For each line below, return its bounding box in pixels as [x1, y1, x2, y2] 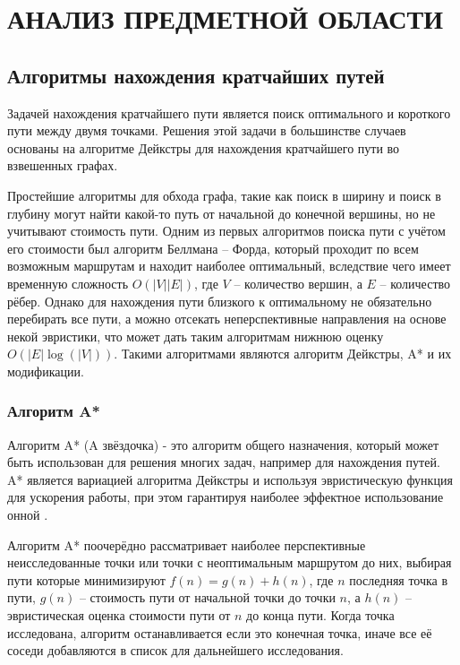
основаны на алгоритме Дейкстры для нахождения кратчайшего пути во [7, 138, 400, 157]
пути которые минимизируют [7, 570, 166, 589]
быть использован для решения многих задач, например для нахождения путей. [7, 453, 440, 471]
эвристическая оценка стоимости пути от [7, 606, 231, 625]
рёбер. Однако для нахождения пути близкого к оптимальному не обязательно [7, 291, 432, 310]
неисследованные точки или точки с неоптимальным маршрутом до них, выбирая [7, 553, 452, 572]
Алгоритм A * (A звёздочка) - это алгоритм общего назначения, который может [7, 435, 439, 453]
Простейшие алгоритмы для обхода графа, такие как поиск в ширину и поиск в [7, 186, 441, 204]
